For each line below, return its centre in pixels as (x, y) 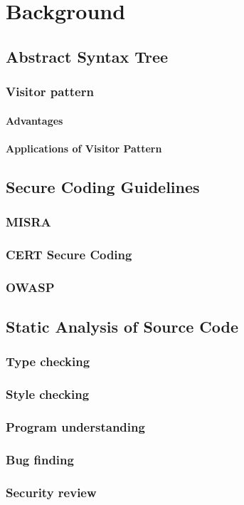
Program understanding (75, 427)
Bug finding (40, 459)
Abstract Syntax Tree (87, 56)
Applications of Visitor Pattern (84, 148)
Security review (51, 492)
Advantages (35, 120)
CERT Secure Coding (69, 254)
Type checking (48, 361)
